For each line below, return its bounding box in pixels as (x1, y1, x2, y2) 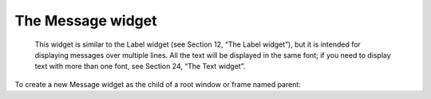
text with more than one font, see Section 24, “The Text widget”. (34, 62, 246, 71)
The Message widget (14, 12, 157, 29)
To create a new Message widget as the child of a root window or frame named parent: (14, 79, 301, 89)
